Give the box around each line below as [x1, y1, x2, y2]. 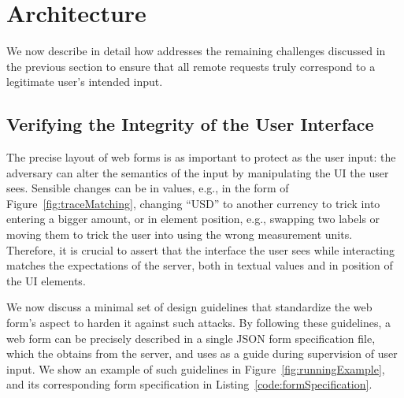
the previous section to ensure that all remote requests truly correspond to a [6, 58, 376, 74]
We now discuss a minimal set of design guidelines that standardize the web [6, 299, 372, 315]
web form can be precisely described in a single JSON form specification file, [6, 329, 376, 346]
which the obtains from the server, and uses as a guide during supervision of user [6, 345, 398, 362]
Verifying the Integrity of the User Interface [6, 112, 374, 136]
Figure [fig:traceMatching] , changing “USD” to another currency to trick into [6, 195, 380, 211]
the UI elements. [6, 272, 86, 288]
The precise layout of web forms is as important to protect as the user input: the [6, 149, 396, 166]
